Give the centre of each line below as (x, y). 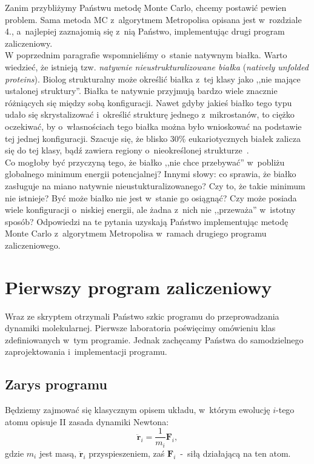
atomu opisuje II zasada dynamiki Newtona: (87, 421)
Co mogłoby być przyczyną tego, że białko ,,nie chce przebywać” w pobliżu (145, 162)
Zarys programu (56, 384)
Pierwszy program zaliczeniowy (139, 287)
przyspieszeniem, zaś (127, 453)
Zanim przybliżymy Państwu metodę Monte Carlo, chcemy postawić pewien (146, 7)
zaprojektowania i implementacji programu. (86, 351)
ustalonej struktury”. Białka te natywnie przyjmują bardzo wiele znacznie (141, 91)
